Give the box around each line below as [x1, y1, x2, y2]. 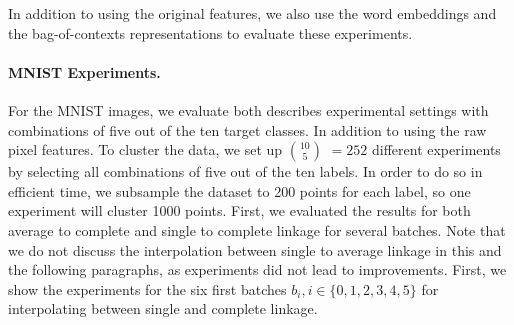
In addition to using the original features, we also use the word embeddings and [8, 3, 497, 23]
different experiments [371, 139, 501, 160]
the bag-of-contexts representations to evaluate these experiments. [8, 22, 413, 43]
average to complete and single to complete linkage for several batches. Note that [8, 219, 506, 240]
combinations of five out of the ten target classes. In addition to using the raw [8, 119, 487, 140]
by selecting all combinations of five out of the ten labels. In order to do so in [8, 161, 483, 182]
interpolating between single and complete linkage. [8, 298, 318, 319]
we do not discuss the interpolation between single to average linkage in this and [8, 239, 502, 260]
